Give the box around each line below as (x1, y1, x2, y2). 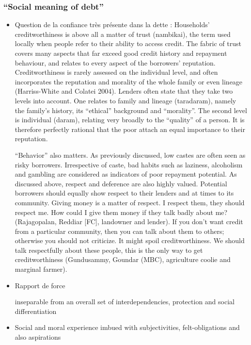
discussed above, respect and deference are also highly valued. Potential (15, 178, 227, 188)
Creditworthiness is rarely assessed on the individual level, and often (15, 67, 218, 77)
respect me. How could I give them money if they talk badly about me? (15, 207, 228, 217)
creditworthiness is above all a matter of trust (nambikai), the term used (15, 29, 231, 39)
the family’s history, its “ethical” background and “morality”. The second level (15, 105, 247, 115)
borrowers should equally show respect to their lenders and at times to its (15, 188, 234, 198)
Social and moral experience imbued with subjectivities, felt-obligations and (15, 322, 240, 332)
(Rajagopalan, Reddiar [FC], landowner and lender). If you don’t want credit (15, 216, 243, 227)
